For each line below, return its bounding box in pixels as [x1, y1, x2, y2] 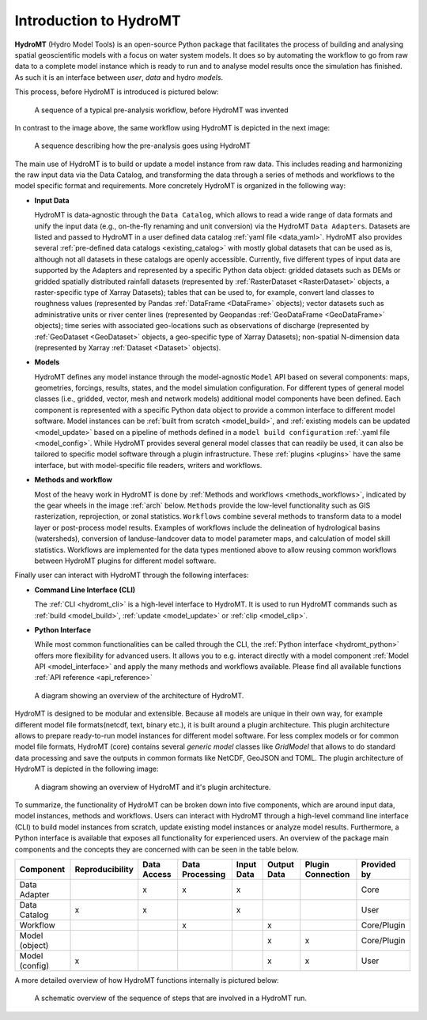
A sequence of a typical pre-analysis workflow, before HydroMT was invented [34, 105, 289, 115]
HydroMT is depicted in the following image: [14, 764, 159, 774]
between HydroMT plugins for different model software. [34, 556, 217, 565]
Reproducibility [74, 863, 134, 875]
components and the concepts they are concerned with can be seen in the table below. [14, 844, 299, 854]
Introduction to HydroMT [14, 12, 181, 29]
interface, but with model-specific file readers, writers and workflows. [34, 460, 263, 470]
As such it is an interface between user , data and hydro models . [14, 72, 224, 82]
